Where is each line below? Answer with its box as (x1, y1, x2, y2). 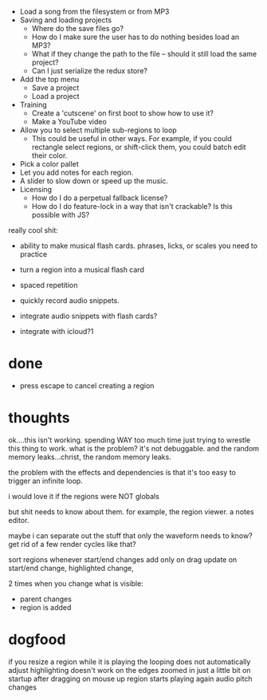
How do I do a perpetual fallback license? (31, 193, 168, 203)
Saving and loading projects (19, 15, 112, 25)
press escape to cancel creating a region (19, 380, 155, 390)
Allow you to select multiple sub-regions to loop (19, 125, 177, 135)
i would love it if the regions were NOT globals (8, 491, 159, 501)
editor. (8, 515, 29, 525)
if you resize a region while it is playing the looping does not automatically (8, 657, 251, 667)
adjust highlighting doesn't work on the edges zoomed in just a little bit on (8, 665, 251, 674)
